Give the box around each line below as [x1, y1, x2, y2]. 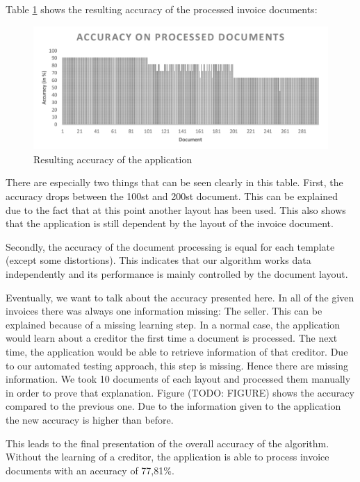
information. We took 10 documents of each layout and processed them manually [6, 372, 351, 386]
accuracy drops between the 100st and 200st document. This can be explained [6, 189, 338, 203]
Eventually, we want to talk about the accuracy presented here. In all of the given [6, 290, 354, 304]
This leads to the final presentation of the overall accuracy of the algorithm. [6, 435, 329, 450]
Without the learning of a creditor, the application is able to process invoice [6, 449, 329, 464]
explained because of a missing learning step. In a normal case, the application [6, 317, 341, 331]
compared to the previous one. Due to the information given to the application [6, 399, 341, 413]
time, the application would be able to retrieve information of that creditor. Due [6, 344, 348, 358]
